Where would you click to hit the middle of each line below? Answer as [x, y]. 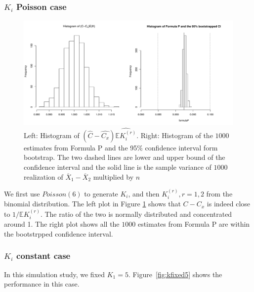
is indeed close [229, 204]
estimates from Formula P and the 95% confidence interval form [121, 147]
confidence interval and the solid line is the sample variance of [118, 167]
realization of [43, 176]
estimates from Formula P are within [194, 224]
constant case [43, 256]
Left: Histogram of [52, 135]
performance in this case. [42, 284]
